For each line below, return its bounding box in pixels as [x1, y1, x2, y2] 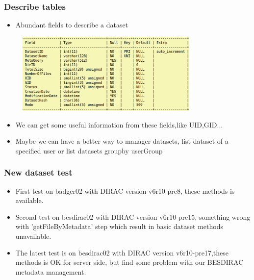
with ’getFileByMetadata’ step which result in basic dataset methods [15, 221, 223, 231]
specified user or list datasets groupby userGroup [15, 145, 163, 155]
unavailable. [15, 230, 51, 241]
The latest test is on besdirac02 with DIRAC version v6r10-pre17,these [15, 247, 229, 257]
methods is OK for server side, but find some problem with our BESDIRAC [15, 257, 244, 267]
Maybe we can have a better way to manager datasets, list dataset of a [15, 136, 229, 146]
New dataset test [4, 166, 73, 178]
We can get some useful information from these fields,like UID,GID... [15, 119, 223, 129]
